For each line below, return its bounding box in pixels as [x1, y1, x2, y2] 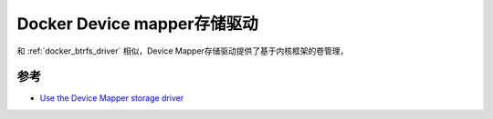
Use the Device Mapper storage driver [39, 93, 184, 104]
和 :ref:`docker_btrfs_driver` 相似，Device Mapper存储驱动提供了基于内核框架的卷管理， [16, 45, 349, 56]
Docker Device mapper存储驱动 [16, 14, 258, 34]
